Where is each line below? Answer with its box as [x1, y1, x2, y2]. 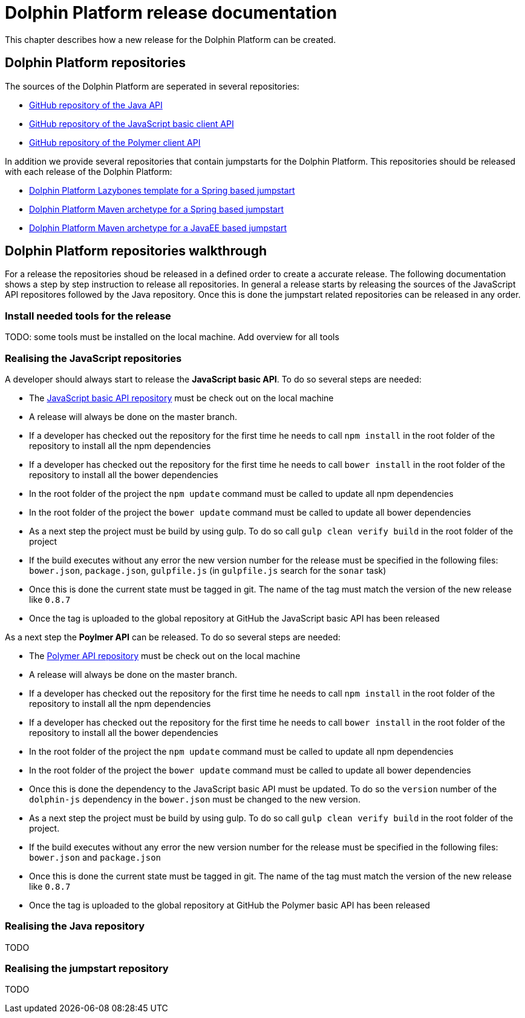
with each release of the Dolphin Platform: [5, 166, 172, 177]
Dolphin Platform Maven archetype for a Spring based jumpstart [29, 203, 284, 214]
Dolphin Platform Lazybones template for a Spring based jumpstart [29, 185, 295, 195]
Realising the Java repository [5, 920, 145, 933]
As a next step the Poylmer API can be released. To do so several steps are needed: [5, 631, 341, 642]
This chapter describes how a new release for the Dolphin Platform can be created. [5, 34, 336, 45]
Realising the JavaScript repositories [5, 352, 182, 364]
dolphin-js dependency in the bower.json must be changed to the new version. [29, 793, 360, 804]
